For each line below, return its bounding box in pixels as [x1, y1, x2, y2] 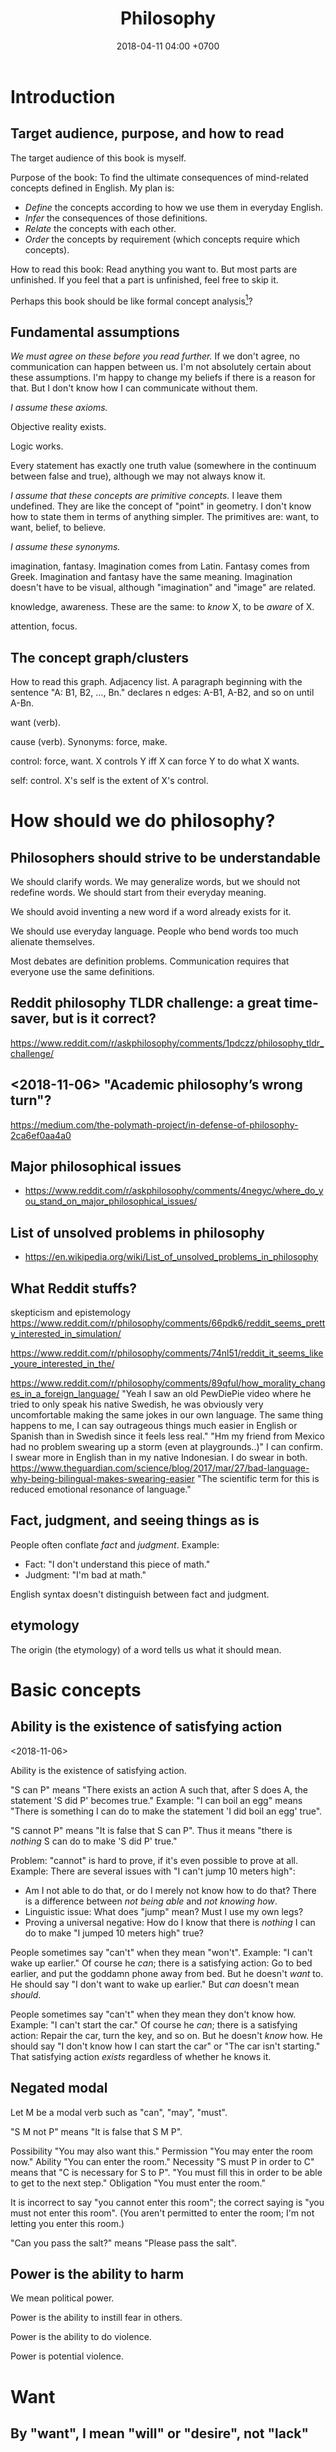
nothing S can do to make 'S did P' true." [10, 1835, 178, 1847]
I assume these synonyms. [10, 541, 121, 553]
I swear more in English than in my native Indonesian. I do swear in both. [10, 1452, 308, 1464]
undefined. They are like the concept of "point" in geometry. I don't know [10, 500, 312, 512]
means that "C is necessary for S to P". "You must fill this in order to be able [10, 2166, 323, 2178]
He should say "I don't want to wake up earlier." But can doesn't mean [10, 1978, 300, 1990]
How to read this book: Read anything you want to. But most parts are [10, 263, 298, 275]
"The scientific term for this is [196, 1473, 320, 1485]
